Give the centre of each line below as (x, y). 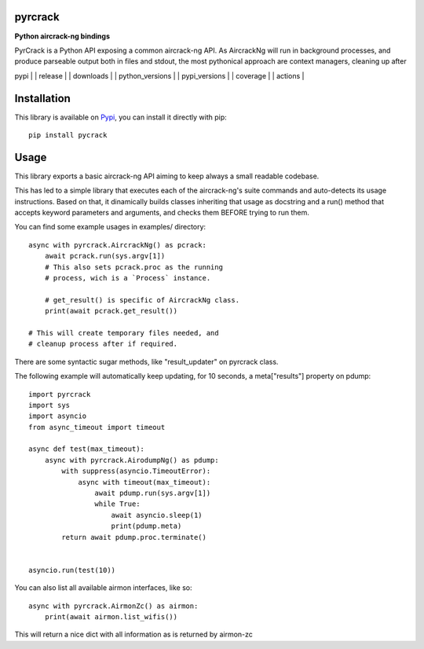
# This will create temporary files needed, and (124, 333)
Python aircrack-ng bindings (62, 36)
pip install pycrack (68, 135)
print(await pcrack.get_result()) (111, 311)
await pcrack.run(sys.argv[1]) (105, 256)
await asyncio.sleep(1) (157, 515)
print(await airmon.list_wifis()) (111, 616)
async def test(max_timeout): (87, 449)
